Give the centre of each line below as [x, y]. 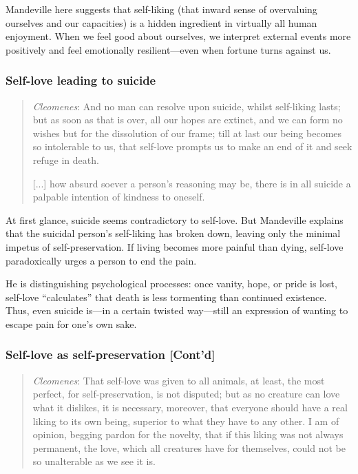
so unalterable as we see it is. [94, 461]
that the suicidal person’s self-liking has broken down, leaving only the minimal [173, 233]
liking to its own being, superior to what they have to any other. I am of [186, 421]
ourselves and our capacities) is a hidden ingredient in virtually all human [161, 22]
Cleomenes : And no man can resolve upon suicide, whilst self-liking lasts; [187, 106]
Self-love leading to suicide [81, 80]
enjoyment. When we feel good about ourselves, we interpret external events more [178, 36]
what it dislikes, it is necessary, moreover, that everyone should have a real [190, 407]
